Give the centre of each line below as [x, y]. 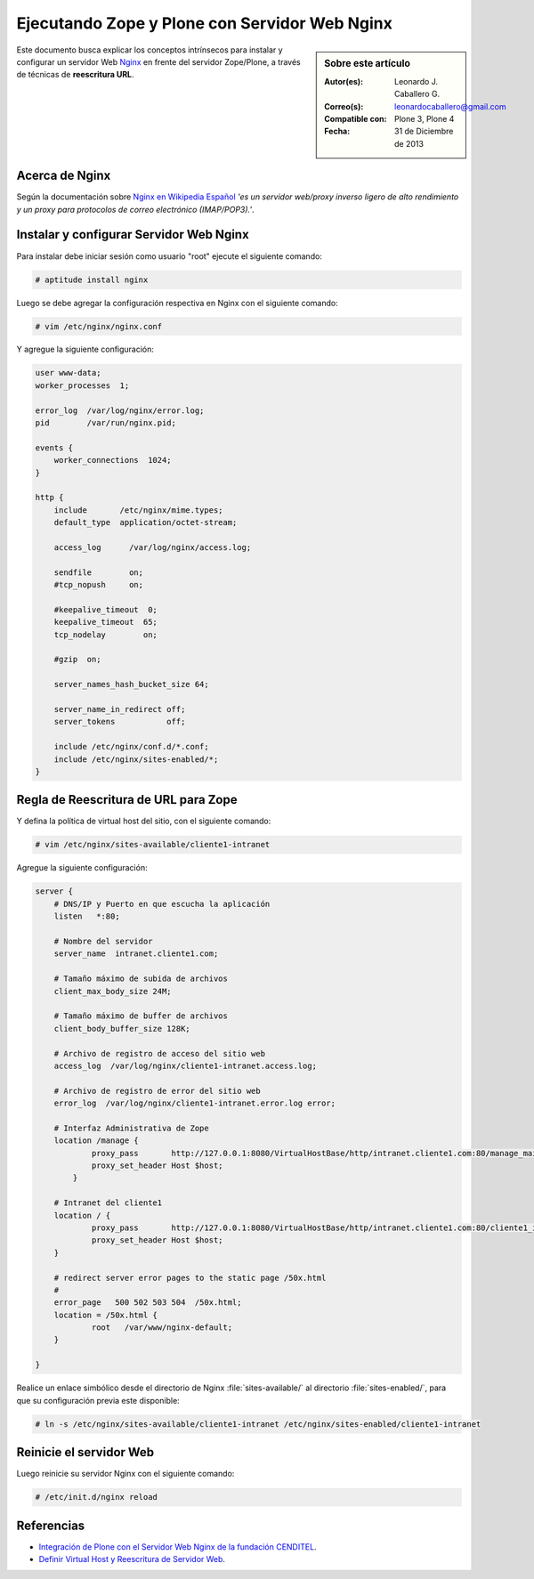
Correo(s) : [344, 106]
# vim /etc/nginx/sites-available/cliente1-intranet [153, 845]
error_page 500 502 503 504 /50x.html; [148, 1303]
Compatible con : [356, 118]
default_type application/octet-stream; [146, 522]
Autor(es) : [344, 81]
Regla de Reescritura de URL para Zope [127, 800]
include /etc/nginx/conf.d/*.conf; [131, 747]
